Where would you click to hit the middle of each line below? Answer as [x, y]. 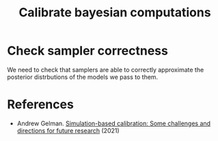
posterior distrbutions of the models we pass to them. [83, 77]
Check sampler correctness [88, 51]
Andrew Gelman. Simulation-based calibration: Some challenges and [113, 123]
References [40, 105]
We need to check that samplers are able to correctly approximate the [106, 69]
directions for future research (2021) [68, 130]
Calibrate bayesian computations [115, 13]
